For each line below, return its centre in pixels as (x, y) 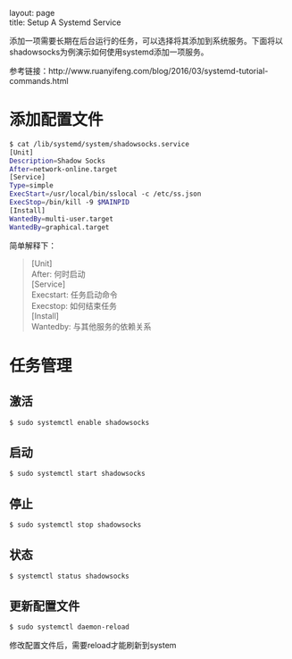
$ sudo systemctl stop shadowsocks (75, 525)
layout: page (32, 13)
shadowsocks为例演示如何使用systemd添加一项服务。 (109, 52)
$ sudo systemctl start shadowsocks (77, 474)
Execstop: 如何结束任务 (74, 305)
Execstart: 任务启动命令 (74, 295)
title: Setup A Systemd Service (65, 22)
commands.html (39, 81)
